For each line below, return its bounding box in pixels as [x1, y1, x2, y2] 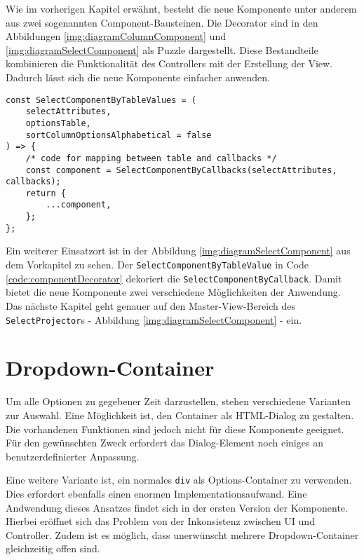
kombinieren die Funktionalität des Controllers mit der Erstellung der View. [6, 56, 333, 71]
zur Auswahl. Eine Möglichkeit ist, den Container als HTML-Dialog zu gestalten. [6, 407, 354, 422]
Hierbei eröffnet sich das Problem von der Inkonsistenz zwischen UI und [6, 514, 315, 528]
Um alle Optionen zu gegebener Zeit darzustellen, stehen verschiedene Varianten [6, 394, 351, 409]
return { [25, 188, 66, 198]
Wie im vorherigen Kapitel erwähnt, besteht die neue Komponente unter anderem [6, 1, 357, 15]
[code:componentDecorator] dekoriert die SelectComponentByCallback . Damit [6, 271, 342, 285]
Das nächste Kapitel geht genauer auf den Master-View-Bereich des [6, 298, 295, 313]
